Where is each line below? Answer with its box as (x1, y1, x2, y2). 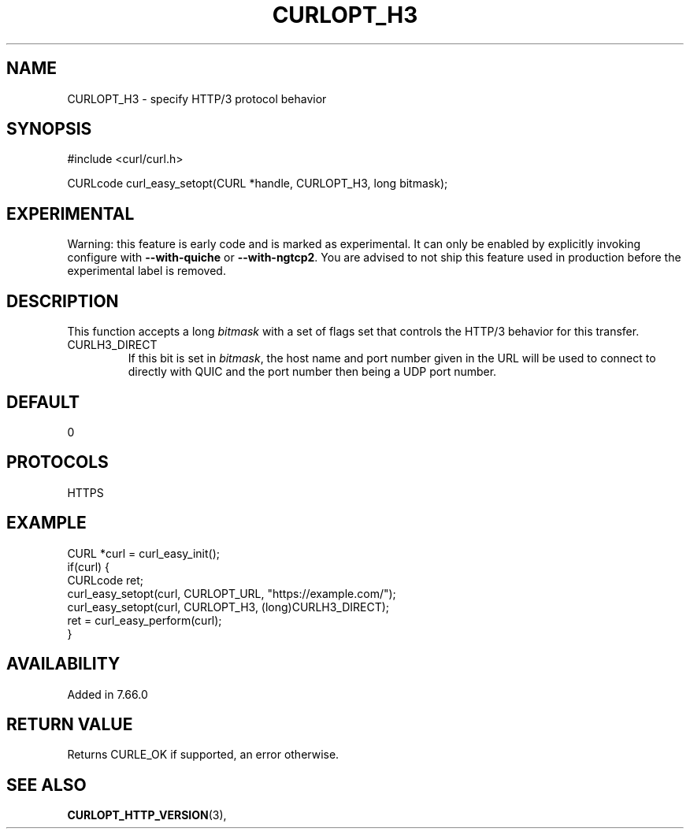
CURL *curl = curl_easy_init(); (67, 546, 220, 560)
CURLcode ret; (67, 573, 144, 587)
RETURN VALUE (6, 714, 133, 734)
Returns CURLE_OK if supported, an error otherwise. (67, 748, 339, 762)
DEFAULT (6, 392, 80, 412)
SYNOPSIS (6, 119, 92, 139)
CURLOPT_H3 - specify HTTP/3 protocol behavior (67, 91, 327, 106)
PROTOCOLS (6, 452, 109, 473)
